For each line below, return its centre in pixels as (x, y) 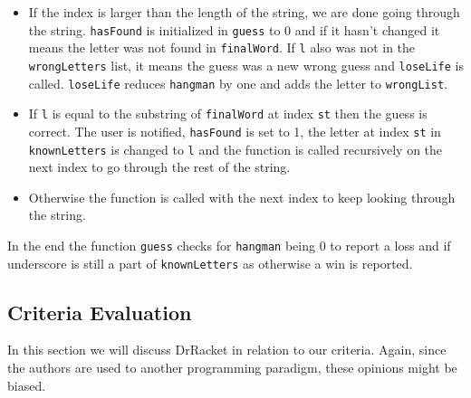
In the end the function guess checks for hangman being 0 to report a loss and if (229, 245)
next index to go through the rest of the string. (159, 167)
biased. (27, 385)
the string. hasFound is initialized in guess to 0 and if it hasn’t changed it (234, 29)
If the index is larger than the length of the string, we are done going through (244, 12)
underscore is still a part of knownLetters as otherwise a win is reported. (210, 263)
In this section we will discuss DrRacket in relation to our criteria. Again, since (227, 350)
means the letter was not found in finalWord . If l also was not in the (222, 47)
